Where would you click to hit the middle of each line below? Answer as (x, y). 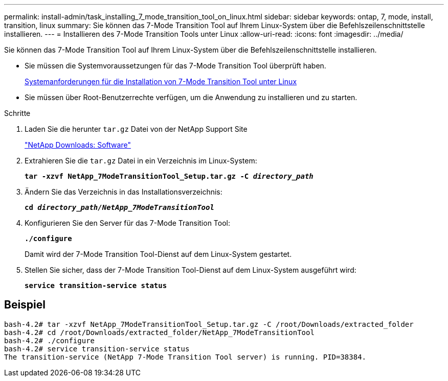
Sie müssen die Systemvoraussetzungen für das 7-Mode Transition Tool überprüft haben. (175, 66)
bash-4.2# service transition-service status (97, 349)
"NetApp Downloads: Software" (78, 145)
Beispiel (25, 305)
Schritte (17, 113)
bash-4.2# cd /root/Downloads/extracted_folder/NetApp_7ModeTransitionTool (159, 332)
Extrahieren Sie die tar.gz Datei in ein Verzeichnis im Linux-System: (141, 161)
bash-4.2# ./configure (50, 340)
